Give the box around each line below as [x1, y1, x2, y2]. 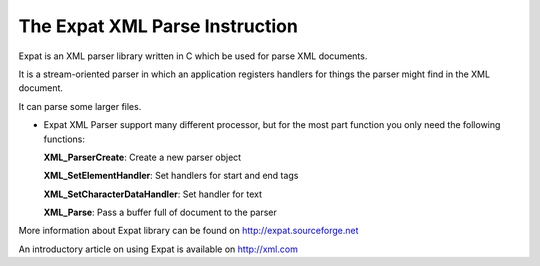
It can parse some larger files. [18, 100, 142, 112]
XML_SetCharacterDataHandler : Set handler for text [43, 188, 262, 200]
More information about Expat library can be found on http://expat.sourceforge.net [18, 225, 359, 237]
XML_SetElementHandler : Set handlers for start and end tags [43, 170, 299, 182]
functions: [43, 133, 85, 145]
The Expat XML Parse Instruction [18, 15, 299, 37]
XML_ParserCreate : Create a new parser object [43, 151, 242, 163]
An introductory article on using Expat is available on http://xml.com [18, 243, 299, 255]
